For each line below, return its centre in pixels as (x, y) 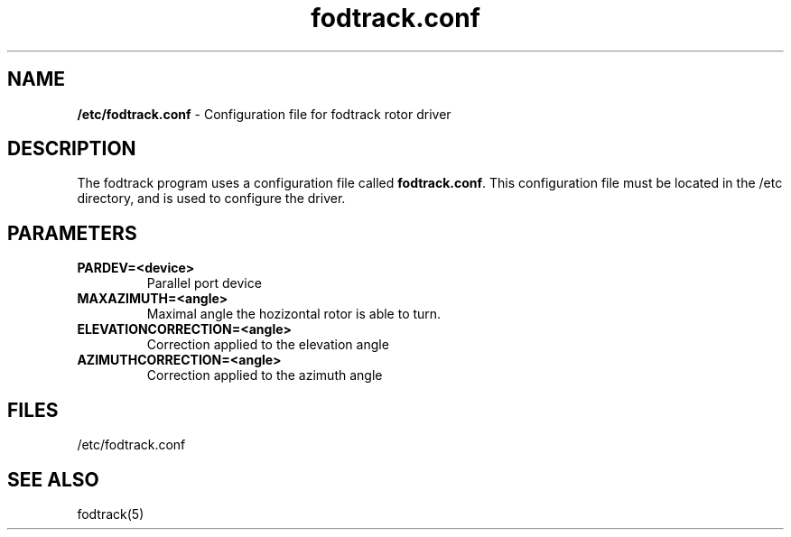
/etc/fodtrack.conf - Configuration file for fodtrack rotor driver (264, 114)
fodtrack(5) (111, 514)
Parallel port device (204, 283)
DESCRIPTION (72, 149)
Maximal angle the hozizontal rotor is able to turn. (294, 314)
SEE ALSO (53, 479)
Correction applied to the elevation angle (268, 345)
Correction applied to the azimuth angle (265, 375)
